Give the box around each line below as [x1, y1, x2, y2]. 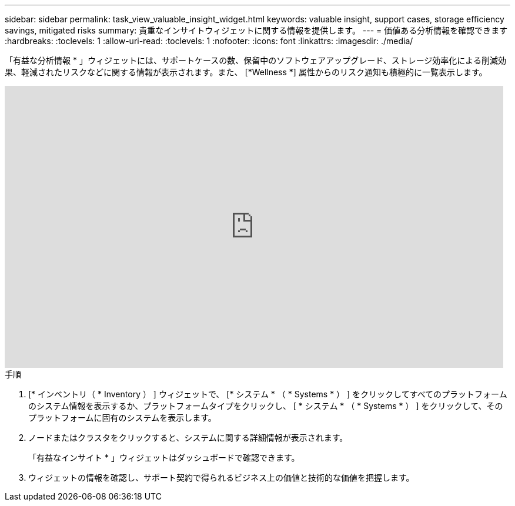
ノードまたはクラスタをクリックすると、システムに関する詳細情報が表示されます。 [28, 433, 348, 443]
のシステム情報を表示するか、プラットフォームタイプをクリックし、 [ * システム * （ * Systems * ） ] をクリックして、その [28, 401, 503, 411]
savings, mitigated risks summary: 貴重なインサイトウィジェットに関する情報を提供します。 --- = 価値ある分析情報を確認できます [5, 25, 508, 35]
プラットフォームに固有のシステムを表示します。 [28, 413, 216, 423]
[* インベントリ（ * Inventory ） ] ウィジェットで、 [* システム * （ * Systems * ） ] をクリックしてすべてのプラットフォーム [28, 389, 507, 399]
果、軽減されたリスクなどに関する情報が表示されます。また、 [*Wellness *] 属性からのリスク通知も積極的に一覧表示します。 [5, 67, 487, 77]
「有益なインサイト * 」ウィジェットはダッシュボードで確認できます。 [28, 453, 300, 463]
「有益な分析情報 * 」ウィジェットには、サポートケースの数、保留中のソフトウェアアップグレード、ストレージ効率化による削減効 [5, 55, 506, 65]
